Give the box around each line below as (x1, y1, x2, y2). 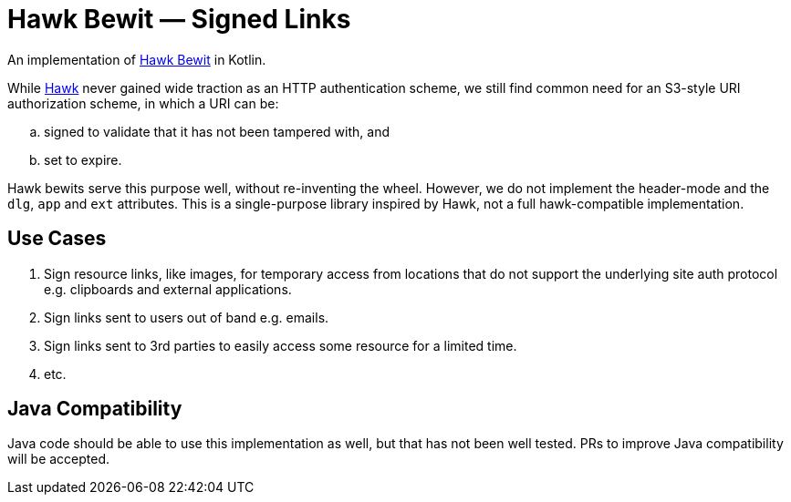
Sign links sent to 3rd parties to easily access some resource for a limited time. (44, 337, 517, 353)
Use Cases (7, 227, 107, 251)
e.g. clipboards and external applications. (44, 281, 292, 297)
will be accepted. (7, 451, 110, 467)
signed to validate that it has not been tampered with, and (44, 123, 390, 139)
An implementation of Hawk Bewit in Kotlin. (7, 51, 266, 67)
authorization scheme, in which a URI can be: (7, 95, 279, 111)
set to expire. (44, 151, 122, 168)
